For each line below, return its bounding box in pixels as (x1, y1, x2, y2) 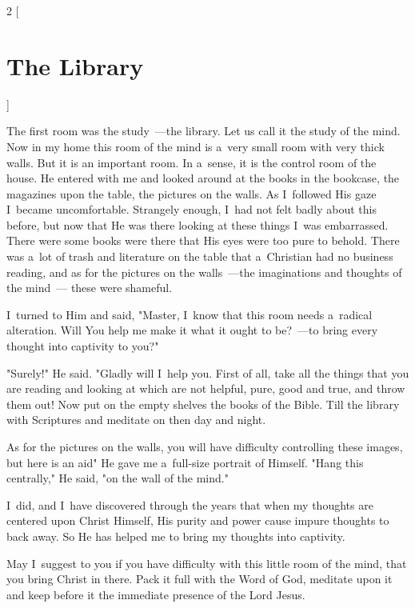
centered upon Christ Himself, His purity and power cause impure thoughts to (6, 512, 389, 529)
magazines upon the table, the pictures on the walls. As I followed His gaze (6, 185, 377, 202)
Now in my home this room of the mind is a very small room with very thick (6, 138, 385, 154)
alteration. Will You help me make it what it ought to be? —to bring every (6, 322, 378, 338)
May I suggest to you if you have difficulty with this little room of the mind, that (6, 554, 407, 571)
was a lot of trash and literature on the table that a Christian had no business (6, 248, 393, 265)
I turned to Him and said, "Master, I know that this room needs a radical (6, 306, 373, 322)
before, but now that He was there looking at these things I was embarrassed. (6, 216, 389, 233)
